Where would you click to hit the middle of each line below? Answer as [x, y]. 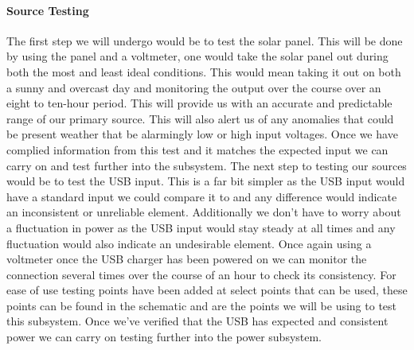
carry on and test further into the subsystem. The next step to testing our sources [207, 165]
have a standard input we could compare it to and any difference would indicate [202, 196]
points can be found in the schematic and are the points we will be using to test [202, 305]
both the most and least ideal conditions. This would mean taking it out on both [204, 71]
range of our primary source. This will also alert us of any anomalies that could [200, 118]
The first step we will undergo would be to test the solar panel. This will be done [205, 40]
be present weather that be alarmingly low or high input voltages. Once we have [202, 134]
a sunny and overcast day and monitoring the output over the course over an [194, 87]
